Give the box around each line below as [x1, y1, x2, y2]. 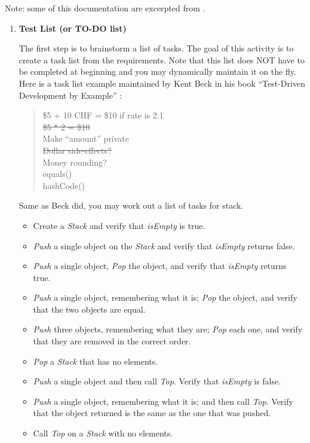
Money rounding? [42, 155, 107, 168]
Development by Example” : [19, 88, 122, 101]
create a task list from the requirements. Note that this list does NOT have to [19, 53, 305, 66]
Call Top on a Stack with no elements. [33, 427, 173, 439]
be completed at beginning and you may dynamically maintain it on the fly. [19, 65, 296, 78]
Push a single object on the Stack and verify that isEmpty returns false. [33, 239, 295, 252]
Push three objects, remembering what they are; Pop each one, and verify [33, 323, 303, 335]
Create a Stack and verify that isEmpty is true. [33, 219, 205, 231]
